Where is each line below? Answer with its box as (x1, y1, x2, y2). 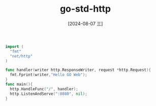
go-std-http (60, 3, 111, 15)
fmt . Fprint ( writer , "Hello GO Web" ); (10, 72, 87, 77)
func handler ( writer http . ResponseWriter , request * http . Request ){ (5, 67, 151, 73)
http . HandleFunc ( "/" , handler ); (10, 86, 79, 92)
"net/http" (10, 54, 33, 59)
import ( (5, 44, 24, 49)
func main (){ (5, 82, 33, 87)
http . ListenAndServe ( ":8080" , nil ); (10, 91, 87, 96)
